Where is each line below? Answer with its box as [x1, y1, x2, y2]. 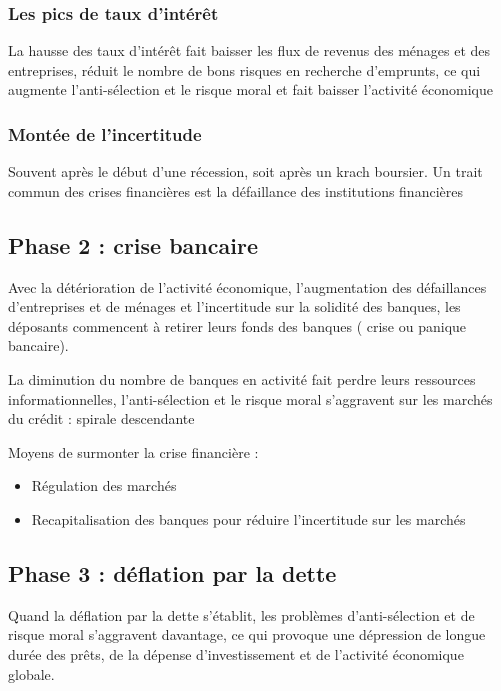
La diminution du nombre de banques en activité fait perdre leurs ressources [8, 368, 476, 389]
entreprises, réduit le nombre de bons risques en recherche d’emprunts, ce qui [8, 59, 481, 80]
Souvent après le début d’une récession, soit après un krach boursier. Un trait [8, 161, 483, 182]
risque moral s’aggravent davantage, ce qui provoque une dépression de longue [8, 624, 486, 645]
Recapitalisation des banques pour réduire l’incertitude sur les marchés [31, 508, 466, 529]
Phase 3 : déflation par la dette [8, 557, 337, 588]
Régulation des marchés [31, 475, 177, 496]
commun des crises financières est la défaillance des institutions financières [8, 180, 463, 201]
